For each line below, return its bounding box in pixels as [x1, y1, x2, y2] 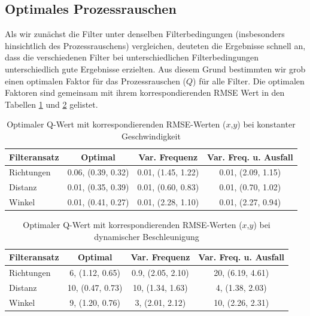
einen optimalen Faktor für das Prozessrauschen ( [5, 74, 187, 87]
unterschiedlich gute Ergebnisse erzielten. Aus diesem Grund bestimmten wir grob [5, 62, 306, 75]
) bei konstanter [237, 118, 296, 130]
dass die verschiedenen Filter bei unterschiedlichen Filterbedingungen [5, 51, 259, 63]
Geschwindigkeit [121, 129, 181, 142]
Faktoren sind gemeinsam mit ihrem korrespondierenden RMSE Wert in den [5, 86, 285, 99]
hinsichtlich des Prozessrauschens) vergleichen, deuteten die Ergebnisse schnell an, [5, 39, 306, 51]
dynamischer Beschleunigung [94, 230, 199, 242]
